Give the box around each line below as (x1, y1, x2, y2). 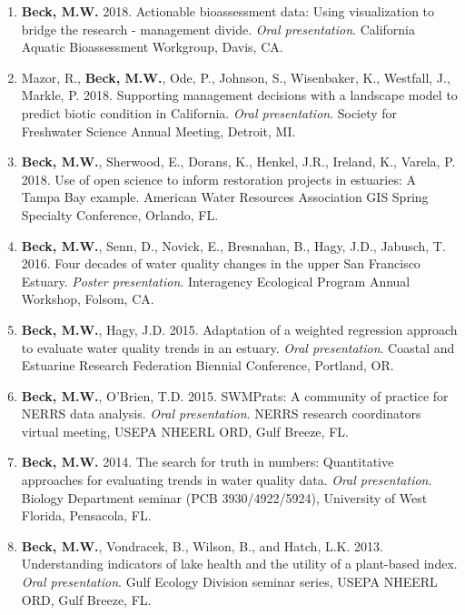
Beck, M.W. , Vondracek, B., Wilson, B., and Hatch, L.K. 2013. (21, 536, 383, 555)
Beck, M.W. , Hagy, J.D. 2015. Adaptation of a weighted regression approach (21, 319, 458, 338)
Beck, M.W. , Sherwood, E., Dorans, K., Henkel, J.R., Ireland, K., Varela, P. (21, 152, 456, 171)
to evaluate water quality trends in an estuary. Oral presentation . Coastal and (21, 338, 455, 357)
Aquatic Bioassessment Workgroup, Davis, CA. (21, 37, 283, 56)
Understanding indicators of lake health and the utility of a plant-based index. (21, 554, 458, 573)
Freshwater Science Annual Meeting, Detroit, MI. (21, 121, 296, 140)
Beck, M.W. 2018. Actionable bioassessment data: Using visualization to (21, 2, 435, 20)
